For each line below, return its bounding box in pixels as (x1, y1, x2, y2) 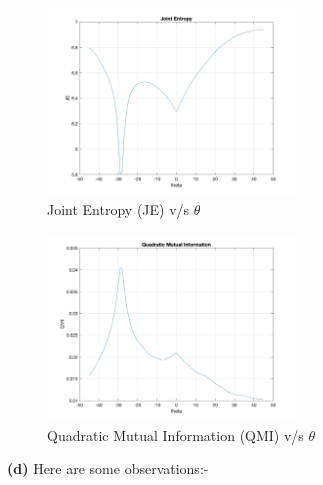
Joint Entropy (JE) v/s (47, 198, 190, 219)
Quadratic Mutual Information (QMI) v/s (47, 424, 304, 445)
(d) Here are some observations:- (7, 458, 209, 479)
